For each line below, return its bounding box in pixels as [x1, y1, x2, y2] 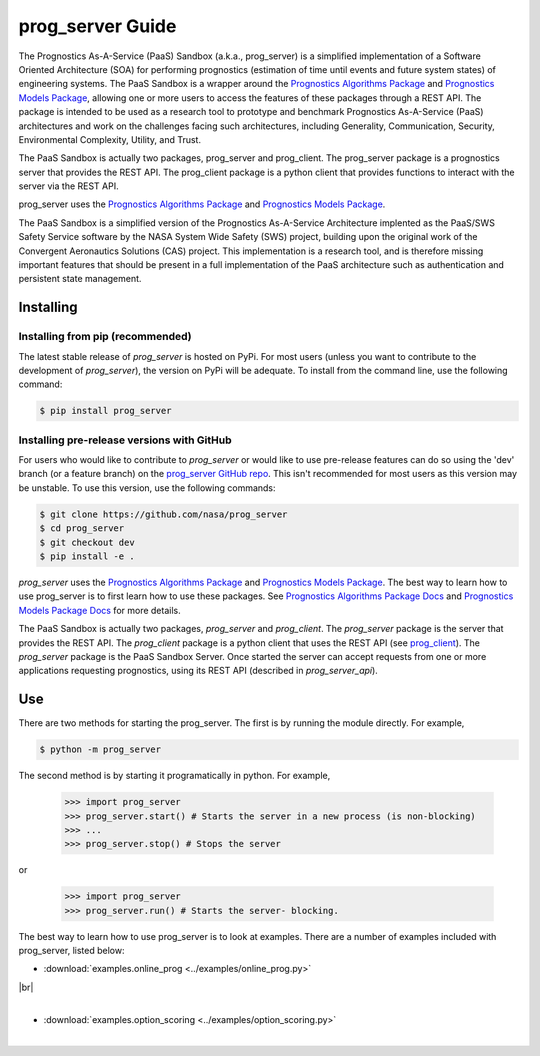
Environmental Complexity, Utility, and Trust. [18, 133, 202, 145]
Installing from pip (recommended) [18, 330, 192, 344]
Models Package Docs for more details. [18, 604, 181, 616]
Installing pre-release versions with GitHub [18, 433, 232, 447]
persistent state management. [18, 273, 142, 285]
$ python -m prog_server [39, 744, 162, 755]
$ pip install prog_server [39, 405, 172, 417]
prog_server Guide [18, 15, 177, 37]
